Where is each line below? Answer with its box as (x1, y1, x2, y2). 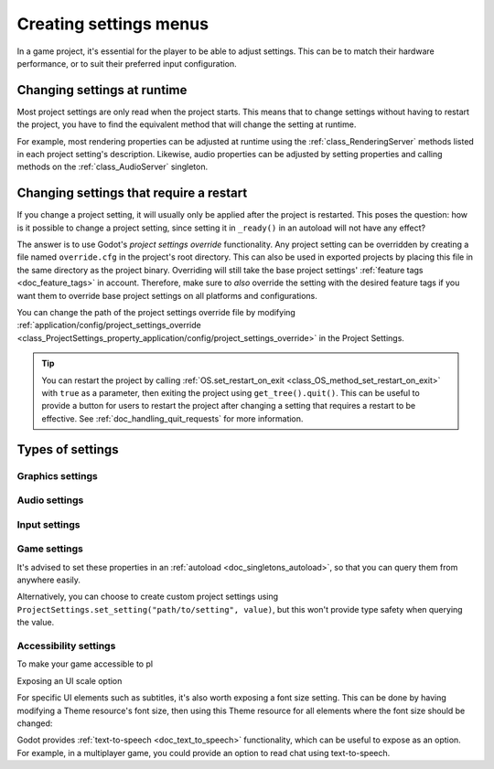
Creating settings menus (16, 14, 209, 34)
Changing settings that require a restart (16, 186, 248, 201)
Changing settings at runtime (16, 82, 188, 98)
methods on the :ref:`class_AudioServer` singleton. (16, 161, 209, 173)
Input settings (16, 518, 81, 530)
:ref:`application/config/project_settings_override (16, 320, 201, 331)
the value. (16, 617, 55, 628)
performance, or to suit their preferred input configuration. (16, 58, 237, 69)
